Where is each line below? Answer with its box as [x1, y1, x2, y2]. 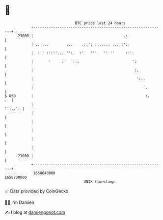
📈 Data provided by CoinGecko [4, 188, 69, 194]
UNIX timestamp [83, 179, 115, 184]
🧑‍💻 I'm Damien [4, 199, 35, 205]
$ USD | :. [4, 93, 150, 98]
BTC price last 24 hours [75, 21, 126, 25]
